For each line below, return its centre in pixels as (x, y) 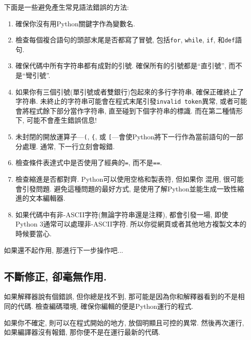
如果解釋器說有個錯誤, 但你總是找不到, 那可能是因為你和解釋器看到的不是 (121, 296)
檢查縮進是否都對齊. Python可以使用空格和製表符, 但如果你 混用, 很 (123, 179)
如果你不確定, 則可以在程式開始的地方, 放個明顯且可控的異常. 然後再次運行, (124, 322)
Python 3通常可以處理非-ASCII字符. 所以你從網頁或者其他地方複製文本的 (131, 224)
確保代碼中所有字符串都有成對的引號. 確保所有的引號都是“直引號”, (121, 66)
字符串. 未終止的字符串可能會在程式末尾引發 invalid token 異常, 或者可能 (131, 101)
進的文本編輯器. (40, 198)
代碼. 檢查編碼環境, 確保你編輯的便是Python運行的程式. (105, 306)
